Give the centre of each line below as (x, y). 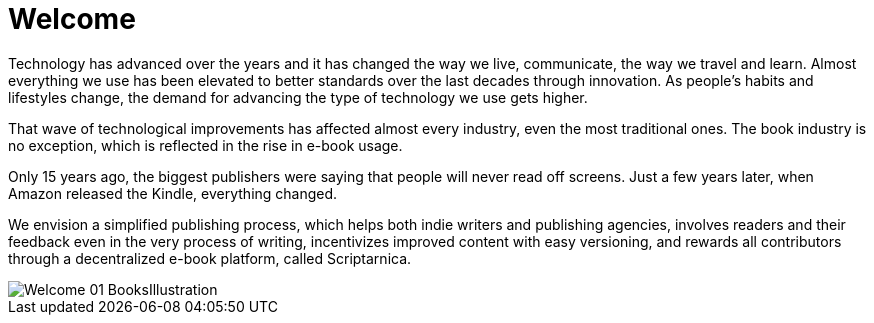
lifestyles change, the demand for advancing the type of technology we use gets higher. (298, 97)
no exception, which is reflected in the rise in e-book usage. (205, 145)
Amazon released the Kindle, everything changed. (173, 193)
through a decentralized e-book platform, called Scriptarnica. (210, 258)
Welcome (72, 19)
